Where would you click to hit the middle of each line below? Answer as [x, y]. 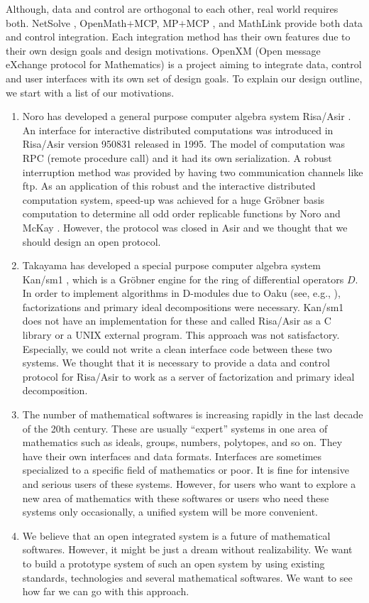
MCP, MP [156, 22]
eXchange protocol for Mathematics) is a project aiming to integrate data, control [184, 64]
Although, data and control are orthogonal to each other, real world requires [172, 9]
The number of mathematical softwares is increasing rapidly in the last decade [193, 414]
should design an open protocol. [92, 241]
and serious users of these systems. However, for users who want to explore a [189, 484]
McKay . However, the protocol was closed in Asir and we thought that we [185, 227]
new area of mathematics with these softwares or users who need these [176, 498]
